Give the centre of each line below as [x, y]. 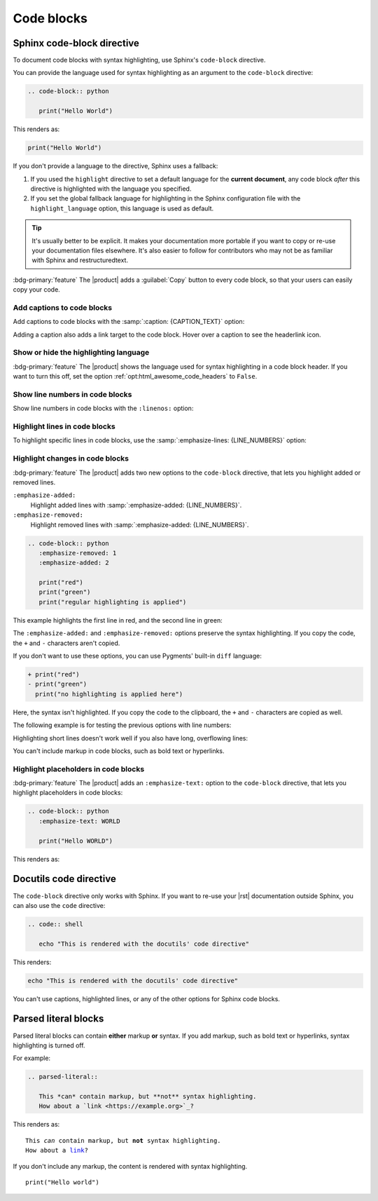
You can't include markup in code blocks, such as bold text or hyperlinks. [119, 751]
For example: [32, 1058]
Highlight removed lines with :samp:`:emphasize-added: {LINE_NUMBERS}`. [140, 524]
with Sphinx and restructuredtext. [80, 260]
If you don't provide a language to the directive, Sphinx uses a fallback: [115, 166]
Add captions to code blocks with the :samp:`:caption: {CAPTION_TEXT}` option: [129, 322]
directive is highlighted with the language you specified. [111, 189]
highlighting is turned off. [49, 1045]
